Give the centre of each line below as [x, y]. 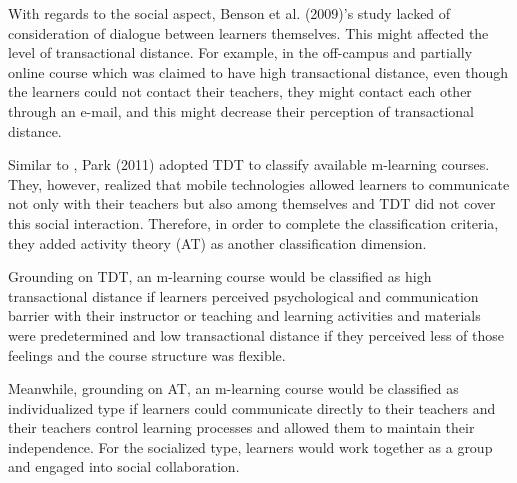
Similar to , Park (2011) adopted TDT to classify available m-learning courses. [249, 164]
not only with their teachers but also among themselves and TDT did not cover [252, 203]
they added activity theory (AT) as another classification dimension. [217, 242]
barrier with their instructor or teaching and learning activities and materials [244, 315]
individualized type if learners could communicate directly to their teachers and [252, 407]
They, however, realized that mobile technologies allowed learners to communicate [259, 183]
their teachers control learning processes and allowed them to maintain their [241, 427]
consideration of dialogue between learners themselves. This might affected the [248, 32]
